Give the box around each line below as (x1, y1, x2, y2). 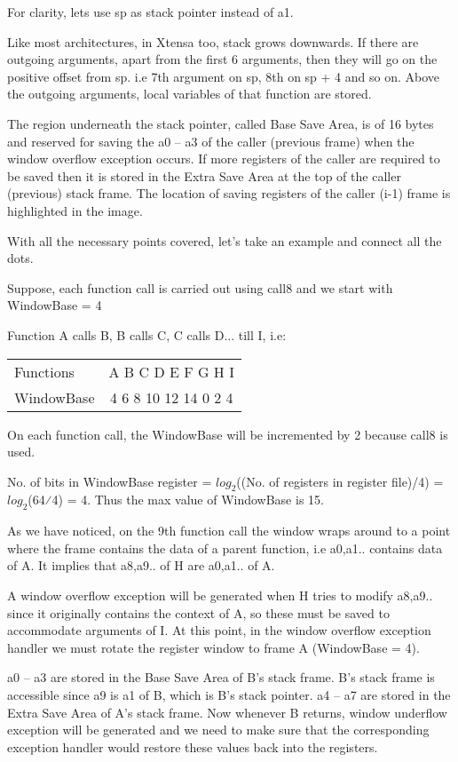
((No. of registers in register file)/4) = (236, 472, 444, 490)
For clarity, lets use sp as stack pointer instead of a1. (7, 3, 294, 20)
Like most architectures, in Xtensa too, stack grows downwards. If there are (7, 32, 419, 51)
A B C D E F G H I (108, 361, 234, 382)
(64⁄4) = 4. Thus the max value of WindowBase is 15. (28, 490, 324, 509)
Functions (14, 361, 75, 382)
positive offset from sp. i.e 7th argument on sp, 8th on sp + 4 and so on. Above (7, 67, 440, 85)
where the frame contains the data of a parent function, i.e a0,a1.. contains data (7, 538, 443, 557)
